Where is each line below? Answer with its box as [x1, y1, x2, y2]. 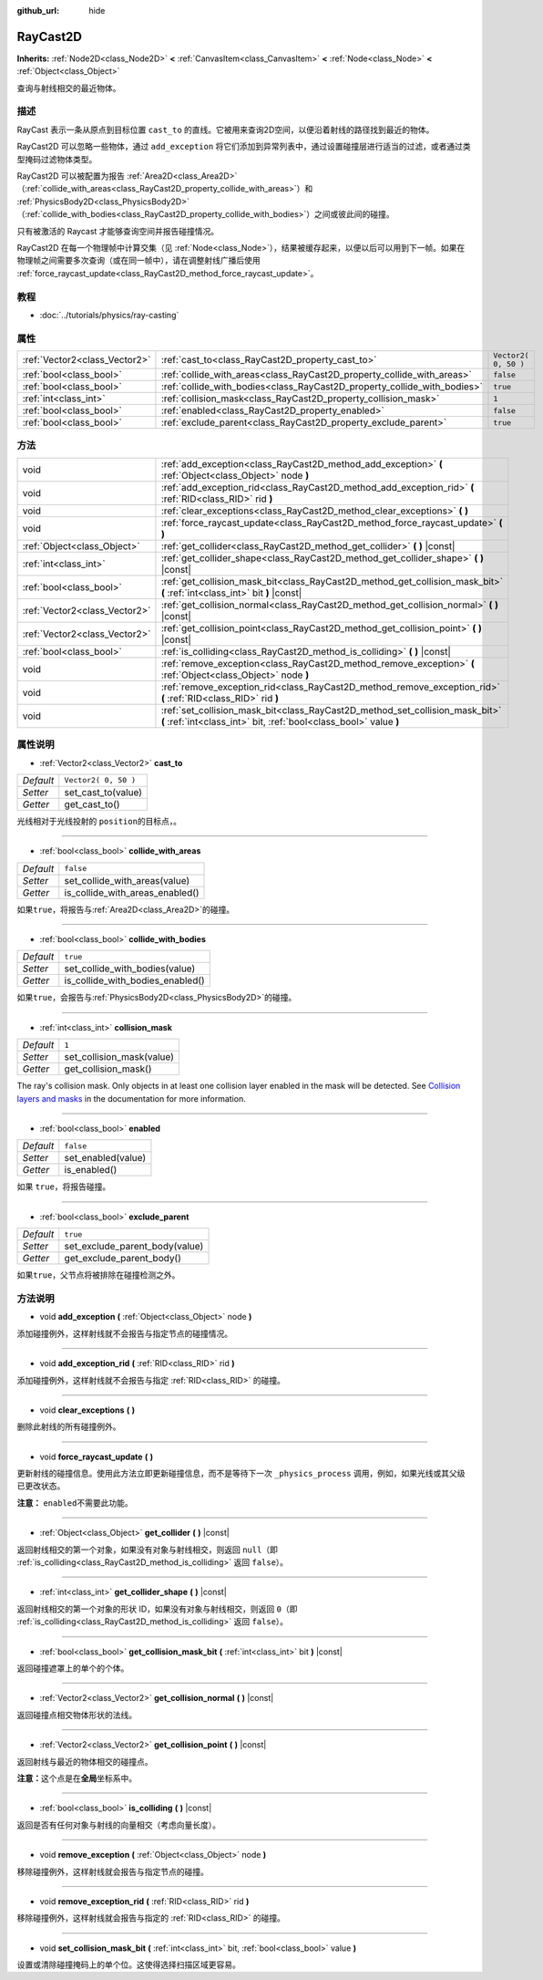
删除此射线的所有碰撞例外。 [16, 1421, 121, 1432]
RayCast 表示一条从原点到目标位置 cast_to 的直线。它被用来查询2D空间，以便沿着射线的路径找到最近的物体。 [16, 124, 435, 135]
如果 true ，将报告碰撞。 [16, 1181, 111, 1192]
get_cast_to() [64, 798, 120, 811]
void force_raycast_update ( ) [39, 1451, 154, 1462]
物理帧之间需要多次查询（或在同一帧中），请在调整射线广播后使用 [16, 255, 261, 266]
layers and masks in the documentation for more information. [16, 1093, 246, 1104]
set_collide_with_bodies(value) [64, 962, 196, 975]
